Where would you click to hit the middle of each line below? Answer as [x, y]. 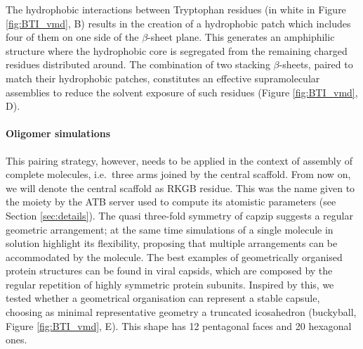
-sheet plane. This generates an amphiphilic [241, 37]
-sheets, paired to [316, 64]
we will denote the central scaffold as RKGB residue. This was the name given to [180, 188]
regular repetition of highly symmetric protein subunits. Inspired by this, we [170, 284]
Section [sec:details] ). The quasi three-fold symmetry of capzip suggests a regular [179, 215]
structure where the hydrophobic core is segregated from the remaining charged [177, 50]
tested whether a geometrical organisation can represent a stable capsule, [163, 298]
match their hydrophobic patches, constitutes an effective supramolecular [163, 78]
